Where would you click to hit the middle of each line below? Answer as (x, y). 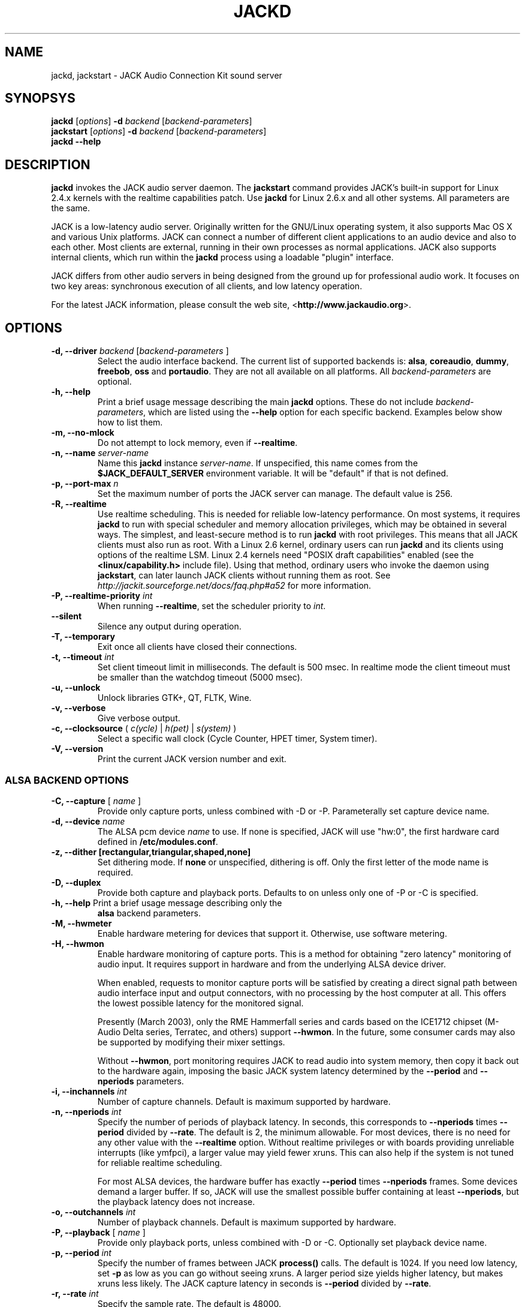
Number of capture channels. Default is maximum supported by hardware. (244, 1101)
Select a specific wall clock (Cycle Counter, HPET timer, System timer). (237, 739)
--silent (67, 616)
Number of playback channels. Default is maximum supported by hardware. (247, 1222)
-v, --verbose (79, 708)
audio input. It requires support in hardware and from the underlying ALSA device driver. (271, 964)
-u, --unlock (76, 688)
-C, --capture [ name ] (96, 801)
